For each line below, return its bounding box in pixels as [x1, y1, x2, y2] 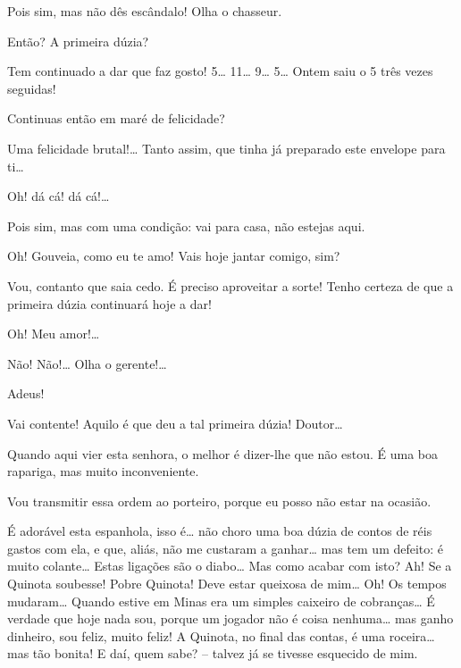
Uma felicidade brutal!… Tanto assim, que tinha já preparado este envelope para [7, 138, 446, 157]
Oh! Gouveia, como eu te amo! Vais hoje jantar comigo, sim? [7, 246, 340, 265]
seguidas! [7, 79, 56, 97]
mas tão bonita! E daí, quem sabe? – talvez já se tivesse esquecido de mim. [7, 644, 418, 663]
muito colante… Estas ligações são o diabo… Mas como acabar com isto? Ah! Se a [7, 556, 452, 575]
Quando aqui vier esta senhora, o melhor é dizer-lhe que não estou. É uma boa [7, 444, 439, 463]
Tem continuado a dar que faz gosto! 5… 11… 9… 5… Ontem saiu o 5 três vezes [7, 62, 433, 80]
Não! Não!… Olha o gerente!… [7, 354, 167, 372]
